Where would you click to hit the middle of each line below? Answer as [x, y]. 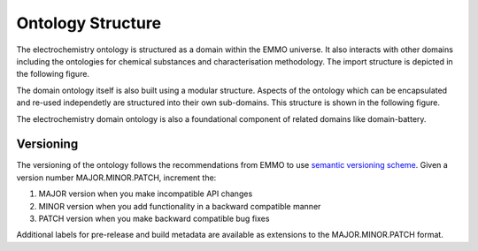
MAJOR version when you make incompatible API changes [146, 194]
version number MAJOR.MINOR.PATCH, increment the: [116, 178]
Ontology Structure [89, 23]
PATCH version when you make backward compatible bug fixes [154, 218]
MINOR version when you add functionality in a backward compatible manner [180, 206]
